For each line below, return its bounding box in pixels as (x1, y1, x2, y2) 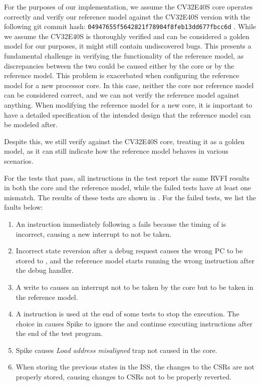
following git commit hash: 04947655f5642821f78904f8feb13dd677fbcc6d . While (4, 21, 256, 32)
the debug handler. (16, 265, 74, 275)
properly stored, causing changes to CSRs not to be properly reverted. (16, 371, 231, 382)
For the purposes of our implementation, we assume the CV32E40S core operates (4, 2, 253, 12)
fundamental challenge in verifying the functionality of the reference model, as (4, 51, 244, 61)
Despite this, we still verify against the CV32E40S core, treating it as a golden (4, 136, 245, 146)
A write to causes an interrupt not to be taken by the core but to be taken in (16, 281, 253, 292)
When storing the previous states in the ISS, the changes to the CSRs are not (16, 361, 254, 372)
